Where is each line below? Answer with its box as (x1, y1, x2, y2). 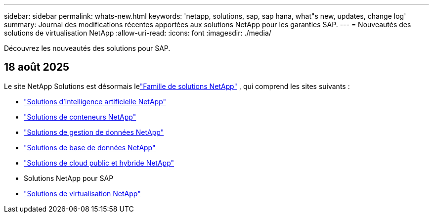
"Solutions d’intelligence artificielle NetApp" (24, 97, 167, 106)
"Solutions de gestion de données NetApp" (24, 128, 164, 136)
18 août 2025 (4, 61, 70, 74)
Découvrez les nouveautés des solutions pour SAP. (4, 44, 171, 52)
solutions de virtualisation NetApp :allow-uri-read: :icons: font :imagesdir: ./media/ (4, 29, 271, 37)
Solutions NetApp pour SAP (24, 174, 114, 182)
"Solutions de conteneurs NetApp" (24, 112, 136, 121)
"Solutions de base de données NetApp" (24, 143, 156, 152)
